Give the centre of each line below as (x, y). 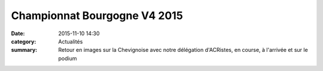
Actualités (71, 41)
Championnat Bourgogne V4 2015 (97, 16)
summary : (24, 50)
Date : (18, 33)
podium (68, 58)
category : (24, 41)
